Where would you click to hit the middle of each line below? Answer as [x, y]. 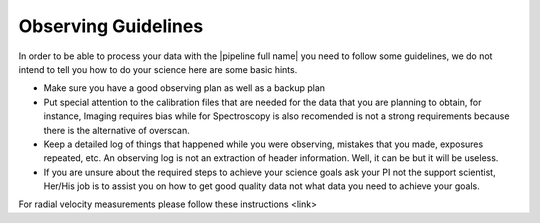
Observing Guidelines [111, 26]
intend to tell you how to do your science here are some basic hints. [158, 69]
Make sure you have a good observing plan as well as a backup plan [184, 88]
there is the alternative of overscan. [116, 130]
